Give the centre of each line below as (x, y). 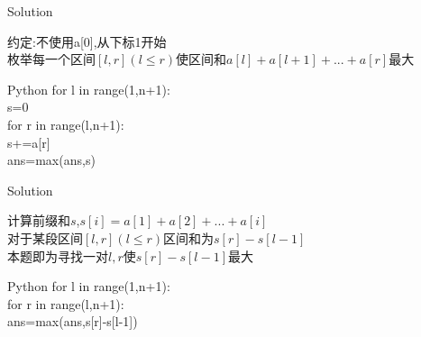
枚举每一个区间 (51, 59)
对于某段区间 (45, 237)
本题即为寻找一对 (58, 255)
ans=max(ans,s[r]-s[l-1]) (73, 321)
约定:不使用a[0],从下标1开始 (87, 41)
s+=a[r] (29, 142)
